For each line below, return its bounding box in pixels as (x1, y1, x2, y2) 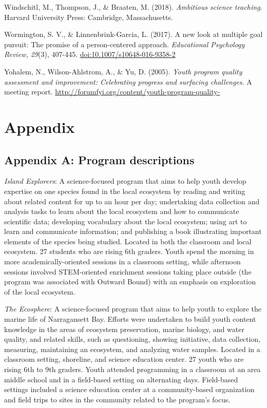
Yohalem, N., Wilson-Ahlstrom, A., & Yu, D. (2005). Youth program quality (4, 66, 242, 76)
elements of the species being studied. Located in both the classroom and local (4, 236, 252, 246)
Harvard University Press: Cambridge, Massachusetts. (4, 11, 173, 22)
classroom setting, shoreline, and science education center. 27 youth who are (4, 354, 244, 364)
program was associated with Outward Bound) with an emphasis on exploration (4, 276, 256, 287)
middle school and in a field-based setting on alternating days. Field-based (4, 374, 238, 384)
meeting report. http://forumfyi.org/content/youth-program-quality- (4, 86, 220, 97)
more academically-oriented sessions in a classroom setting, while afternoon (4, 256, 241, 267)
